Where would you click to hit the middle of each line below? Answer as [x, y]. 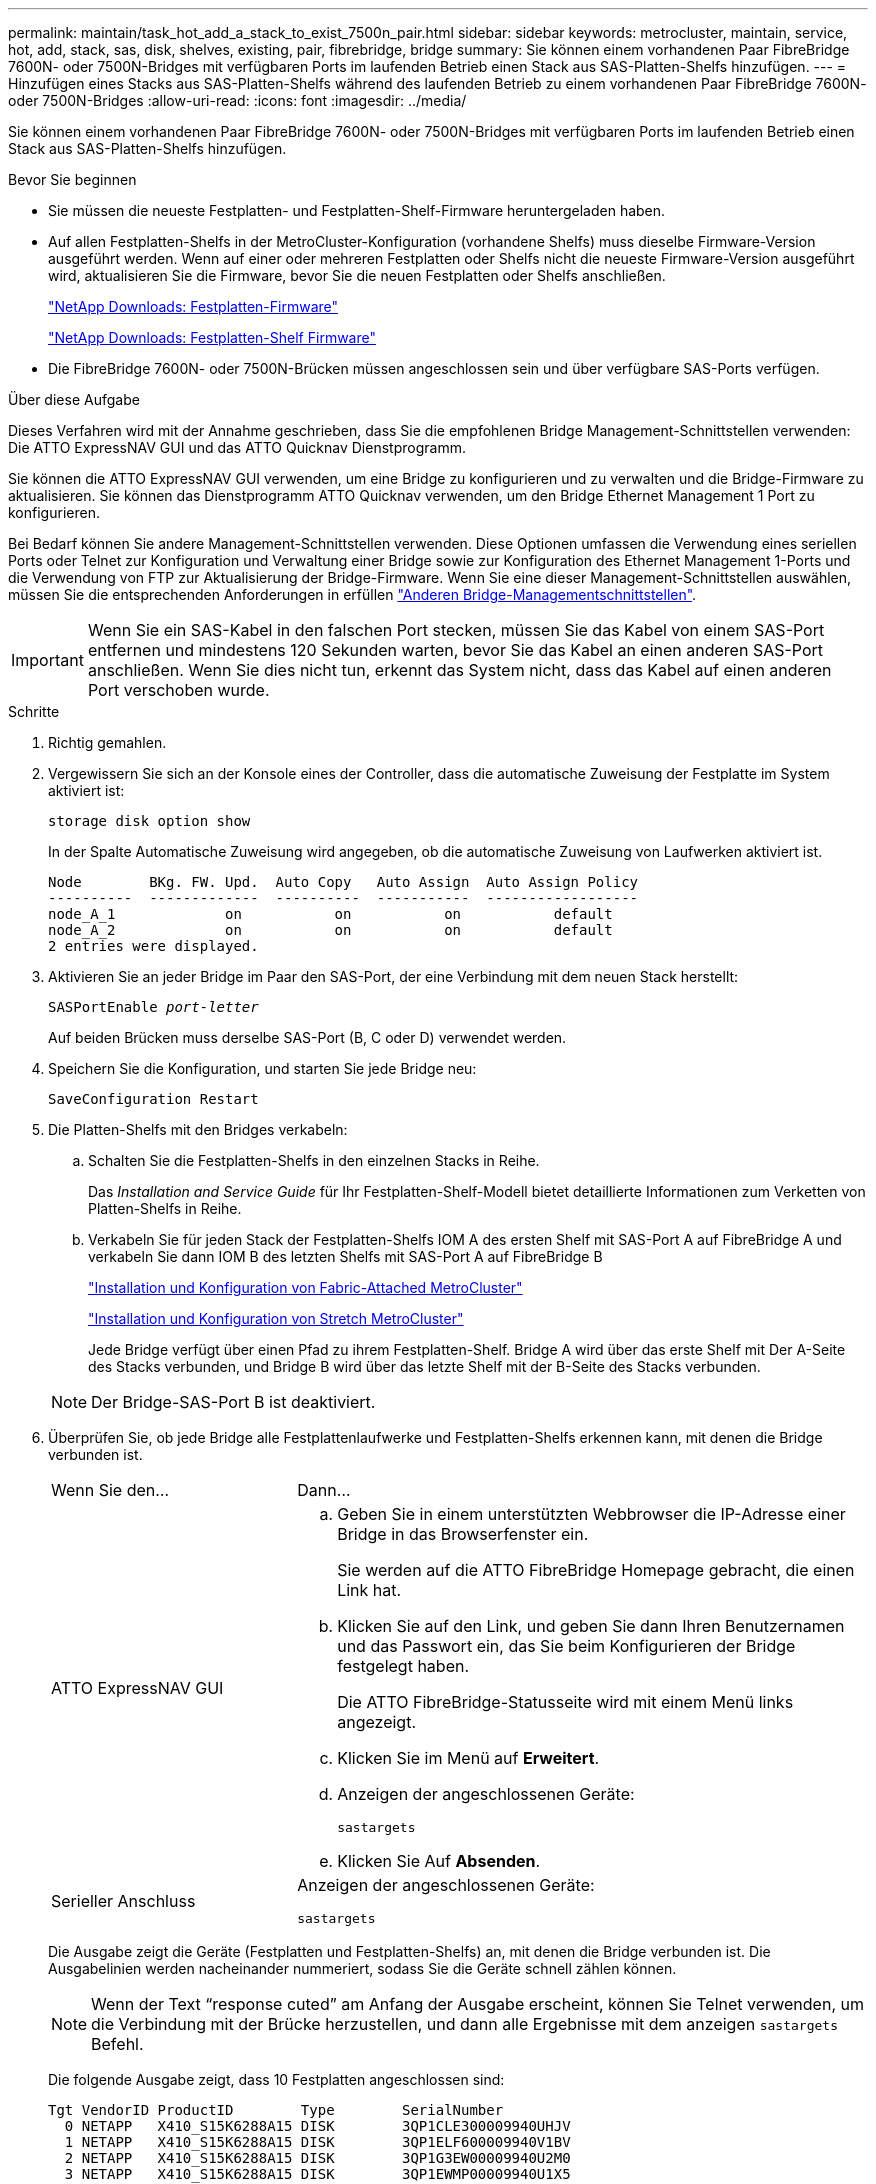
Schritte [34, 711]
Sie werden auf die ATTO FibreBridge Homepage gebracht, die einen [596, 1570]
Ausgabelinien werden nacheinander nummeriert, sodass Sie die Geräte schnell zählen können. [362, 1968]
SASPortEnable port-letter [153, 1007]
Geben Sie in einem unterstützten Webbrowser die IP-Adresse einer [591, 1514]
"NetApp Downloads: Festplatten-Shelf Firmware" [212, 337]
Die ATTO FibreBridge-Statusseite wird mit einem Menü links [565, 1702]
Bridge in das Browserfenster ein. [463, 1534]
